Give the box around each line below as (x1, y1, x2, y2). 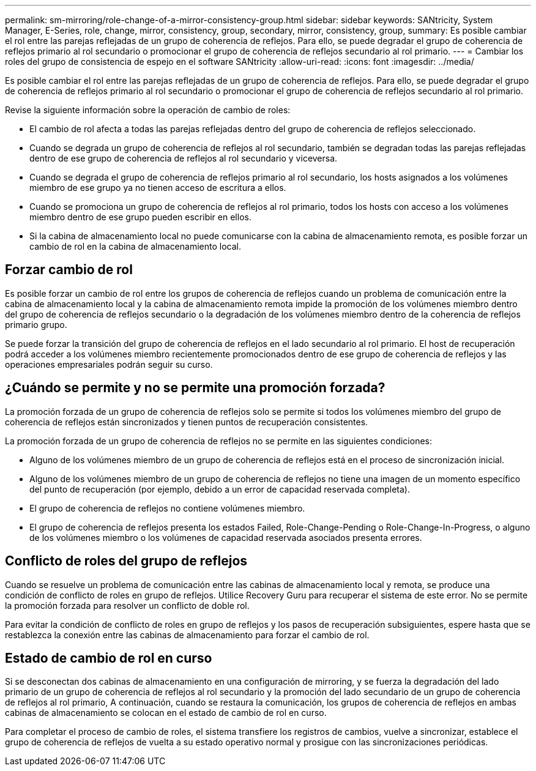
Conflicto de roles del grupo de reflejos (5, 553, 248, 569)
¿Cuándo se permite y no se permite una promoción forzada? (5, 380, 385, 396)
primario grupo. (5, 319, 67, 330)
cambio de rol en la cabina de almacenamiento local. (29, 241, 241, 251)
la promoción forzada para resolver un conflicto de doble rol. (5, 600, 250, 611)
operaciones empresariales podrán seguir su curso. (5, 359, 213, 370)
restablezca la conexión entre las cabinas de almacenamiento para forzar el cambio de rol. (5, 629, 370, 640)
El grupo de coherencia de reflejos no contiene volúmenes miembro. (29, 502, 305, 513)
